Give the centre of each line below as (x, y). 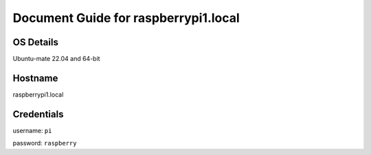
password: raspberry (45, 143)
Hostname (35, 78)
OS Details (35, 42)
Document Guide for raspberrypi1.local (126, 18)
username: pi (32, 130)
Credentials (38, 114)
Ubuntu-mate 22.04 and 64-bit (56, 59)
